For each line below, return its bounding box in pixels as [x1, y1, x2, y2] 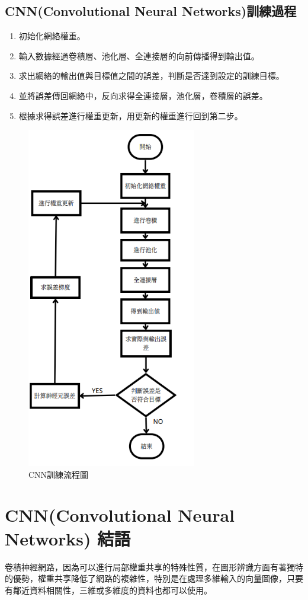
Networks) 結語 [5, 526, 131, 550]
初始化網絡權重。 [18, 30, 85, 42]
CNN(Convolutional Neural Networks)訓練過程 [5, 2, 297, 20]
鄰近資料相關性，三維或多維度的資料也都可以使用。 [12, 583, 212, 596]
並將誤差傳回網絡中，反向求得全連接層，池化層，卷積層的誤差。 [18, 89, 268, 101]
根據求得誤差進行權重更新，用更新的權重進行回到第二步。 [18, 109, 243, 122]
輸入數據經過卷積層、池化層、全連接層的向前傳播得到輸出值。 [18, 49, 259, 62]
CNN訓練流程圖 [28, 468, 89, 480]
